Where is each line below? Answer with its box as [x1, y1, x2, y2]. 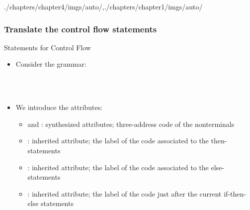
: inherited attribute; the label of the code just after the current [27, 188, 222, 199]
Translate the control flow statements [4, 22, 157, 35]
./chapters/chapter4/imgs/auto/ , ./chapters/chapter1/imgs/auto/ [4, 1, 203, 11]
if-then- [224, 188, 246, 199]
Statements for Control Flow [4, 42, 91, 52]
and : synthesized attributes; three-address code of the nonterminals [27, 118, 235, 129]
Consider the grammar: [15, 59, 86, 69]
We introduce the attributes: [15, 102, 103, 112]
